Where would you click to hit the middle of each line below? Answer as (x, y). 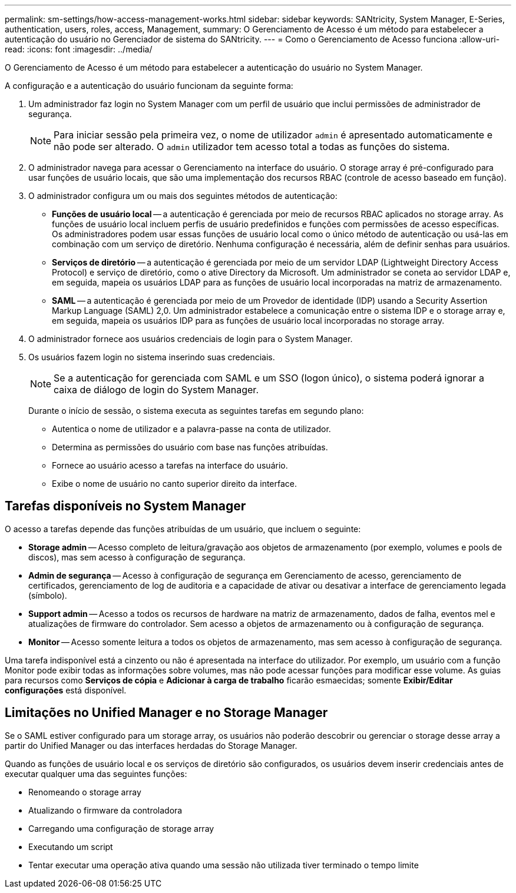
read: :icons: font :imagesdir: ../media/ (79, 49)
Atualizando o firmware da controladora (105, 810)
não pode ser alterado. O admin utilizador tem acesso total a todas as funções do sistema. (252, 147)
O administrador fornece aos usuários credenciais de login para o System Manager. (191, 339)
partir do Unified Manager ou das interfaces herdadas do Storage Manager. (151, 745)
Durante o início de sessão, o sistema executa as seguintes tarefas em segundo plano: (196, 411)
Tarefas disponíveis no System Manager (125, 506)
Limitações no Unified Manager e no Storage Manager (166, 713)
